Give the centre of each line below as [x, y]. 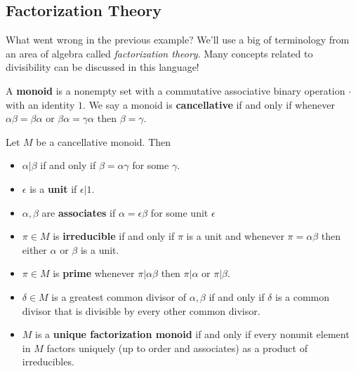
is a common [302, 296]
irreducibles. [48, 362]
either [34, 249]
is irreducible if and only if [114, 236]
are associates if [79, 212]
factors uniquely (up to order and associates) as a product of [177, 348]
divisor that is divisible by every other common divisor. [141, 310]
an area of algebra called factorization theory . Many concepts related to [159, 53]
